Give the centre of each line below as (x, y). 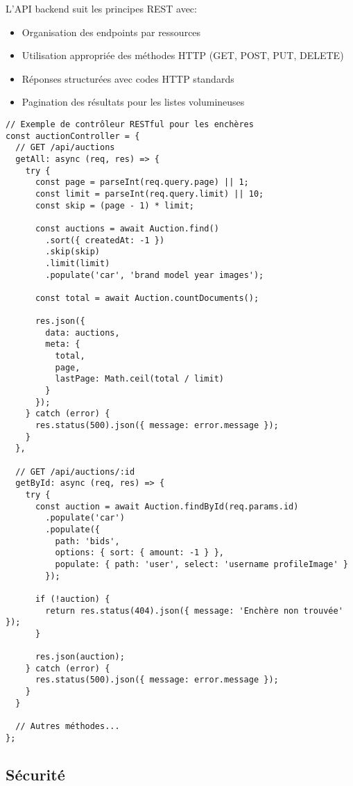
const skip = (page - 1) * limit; (115, 205)
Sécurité (35, 774)
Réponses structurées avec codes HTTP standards (128, 78)
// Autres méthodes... (68, 727)
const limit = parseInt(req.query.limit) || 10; (149, 194)
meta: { (63, 344)
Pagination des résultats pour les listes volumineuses (133, 102)
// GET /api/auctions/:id (75, 472)
